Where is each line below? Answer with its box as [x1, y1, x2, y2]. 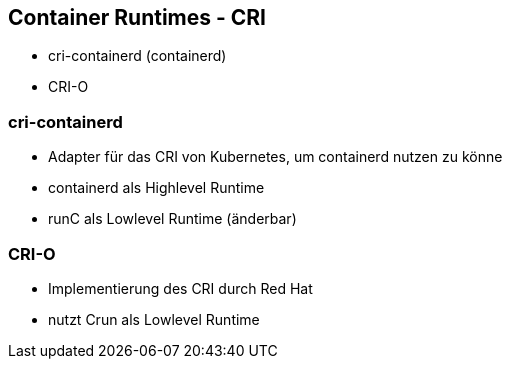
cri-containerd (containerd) [48, 47, 227, 65]
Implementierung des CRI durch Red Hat [48, 279, 313, 297]
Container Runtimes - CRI [8, 5, 267, 30]
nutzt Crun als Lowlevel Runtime [48, 310, 260, 328]
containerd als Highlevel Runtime [48, 179, 265, 197]
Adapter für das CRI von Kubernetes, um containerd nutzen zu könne [48, 148, 503, 166]
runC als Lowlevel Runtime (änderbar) [48, 210, 297, 228]
